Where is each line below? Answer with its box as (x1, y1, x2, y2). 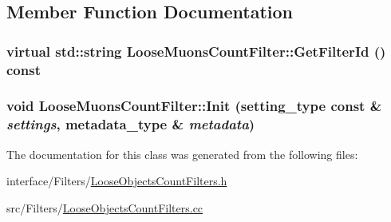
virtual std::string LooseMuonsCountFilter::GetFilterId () (6, 41, 386, 61)
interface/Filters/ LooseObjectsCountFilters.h (6, 172, 227, 189)
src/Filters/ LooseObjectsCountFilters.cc (6, 199, 203, 216)
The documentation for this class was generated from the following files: (6, 145, 358, 162)
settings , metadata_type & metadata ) (6, 114, 255, 134)
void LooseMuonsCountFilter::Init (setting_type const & (6, 96, 382, 116)
